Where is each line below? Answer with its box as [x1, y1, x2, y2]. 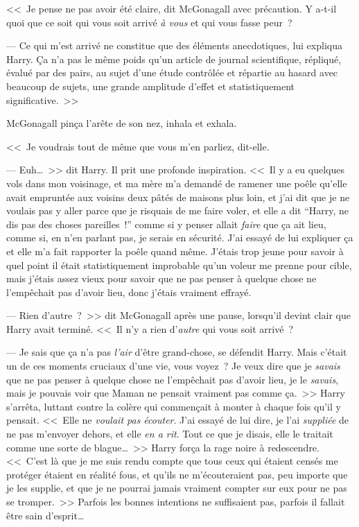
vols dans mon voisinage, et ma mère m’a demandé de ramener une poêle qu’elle [6, 175, 347, 190]
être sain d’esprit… [6, 508, 85, 522]
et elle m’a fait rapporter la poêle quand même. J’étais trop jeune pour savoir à [6, 243, 344, 258]
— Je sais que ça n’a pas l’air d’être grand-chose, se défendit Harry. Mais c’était [6, 345, 347, 359]
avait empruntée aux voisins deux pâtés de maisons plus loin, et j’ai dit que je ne [6, 189, 350, 204]
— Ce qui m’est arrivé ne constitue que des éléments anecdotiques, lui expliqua [6, 38, 342, 53]
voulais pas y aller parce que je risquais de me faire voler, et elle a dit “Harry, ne [6, 203, 349, 218]
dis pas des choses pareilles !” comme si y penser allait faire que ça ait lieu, [6, 216, 326, 231]
